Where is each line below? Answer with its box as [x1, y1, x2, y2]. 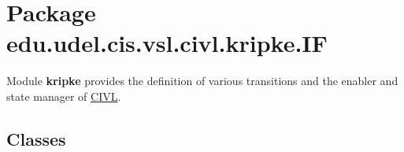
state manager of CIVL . [6, 87, 121, 104]
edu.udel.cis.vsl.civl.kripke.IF [6, 27, 328, 59]
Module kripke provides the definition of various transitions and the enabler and [6, 72, 398, 89]
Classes [6, 126, 66, 150]
